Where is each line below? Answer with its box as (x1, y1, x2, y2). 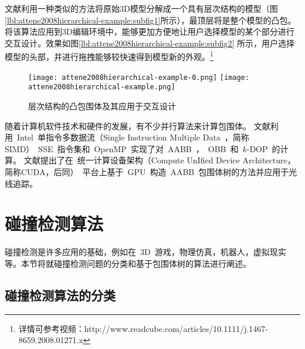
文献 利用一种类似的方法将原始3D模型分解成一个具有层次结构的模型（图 (5, 2, 278, 14)
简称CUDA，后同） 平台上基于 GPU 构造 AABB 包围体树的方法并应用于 (5, 165, 289, 177)
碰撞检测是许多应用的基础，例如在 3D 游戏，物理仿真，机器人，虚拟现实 (5, 246, 286, 258)
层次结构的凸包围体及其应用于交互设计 (28, 99, 176, 112)
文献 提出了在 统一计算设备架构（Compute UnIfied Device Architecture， (23, 154, 296, 166)
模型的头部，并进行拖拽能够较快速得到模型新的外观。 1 (5, 49, 213, 63)
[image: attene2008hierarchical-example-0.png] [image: (28, 73, 249, 82)
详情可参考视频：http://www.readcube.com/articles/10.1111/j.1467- (18, 322, 269, 334)
